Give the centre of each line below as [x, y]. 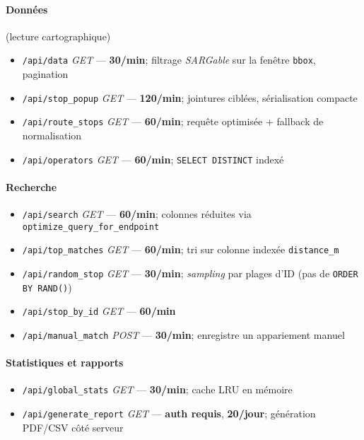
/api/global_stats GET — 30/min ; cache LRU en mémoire [157, 389]
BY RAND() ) [47, 287]
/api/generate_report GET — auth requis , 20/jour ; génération [169, 413]
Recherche [31, 186]
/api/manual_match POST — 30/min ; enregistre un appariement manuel [183, 334]
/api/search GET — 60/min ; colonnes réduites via [137, 214]
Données [27, 9]
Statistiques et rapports [65, 363]
